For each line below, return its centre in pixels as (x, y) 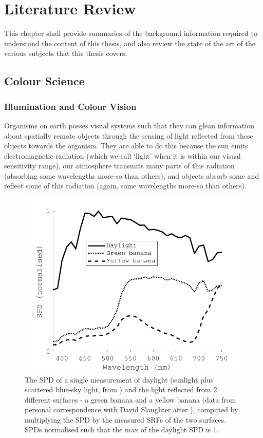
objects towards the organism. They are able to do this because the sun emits (126, 146)
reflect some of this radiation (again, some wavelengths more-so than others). (125, 186)
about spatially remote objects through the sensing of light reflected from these (129, 135)
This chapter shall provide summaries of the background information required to (131, 33)
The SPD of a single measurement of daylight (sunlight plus (119, 379)
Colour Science (44, 81)
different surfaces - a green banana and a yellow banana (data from (130, 399)
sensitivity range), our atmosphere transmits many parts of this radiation (119, 166)
